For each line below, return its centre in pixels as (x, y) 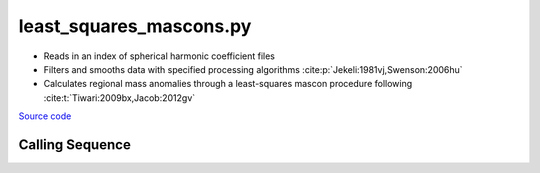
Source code (45, 116)
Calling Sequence (75, 144)
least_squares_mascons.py (135, 26)
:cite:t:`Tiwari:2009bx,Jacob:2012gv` (119, 97)
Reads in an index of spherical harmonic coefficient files (159, 56)
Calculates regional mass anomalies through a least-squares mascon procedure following (228, 84)
